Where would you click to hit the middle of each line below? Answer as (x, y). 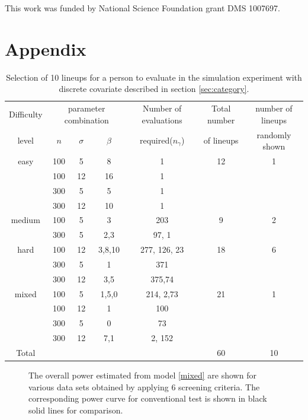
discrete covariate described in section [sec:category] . (154, 89)
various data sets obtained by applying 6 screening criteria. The (144, 386)
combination (86, 120)
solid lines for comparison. (76, 410)
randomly (274, 134)
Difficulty (26, 114)
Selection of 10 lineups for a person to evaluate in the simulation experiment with (154, 77)
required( (156, 140)
